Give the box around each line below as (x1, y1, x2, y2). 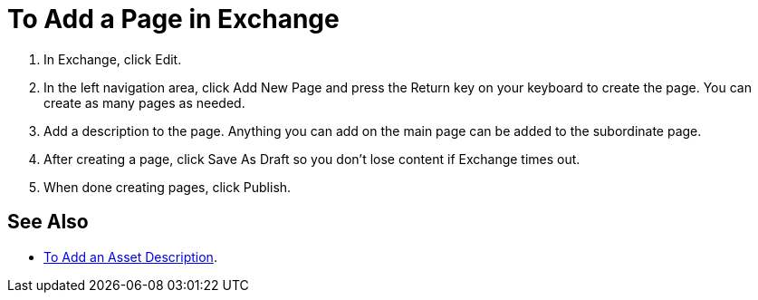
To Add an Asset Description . (43, 248, 217, 265)
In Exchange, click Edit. (43, 51, 182, 67)
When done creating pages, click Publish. (43, 179, 292, 195)
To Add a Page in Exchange (7, 4, 340, 34)
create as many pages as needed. (43, 94, 245, 111)
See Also (7, 210, 89, 234)
